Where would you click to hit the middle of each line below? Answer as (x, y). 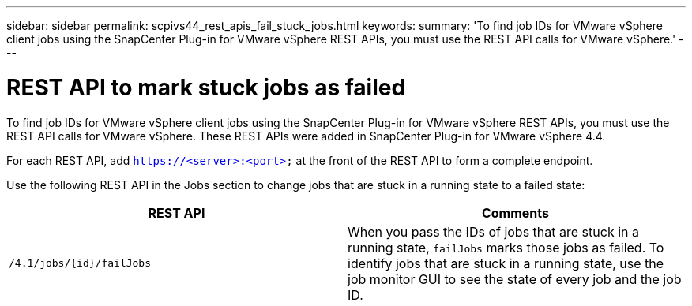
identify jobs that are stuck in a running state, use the (506, 263)
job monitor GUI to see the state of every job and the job (515, 279)
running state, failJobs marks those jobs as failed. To (506, 247)
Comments (515, 213)
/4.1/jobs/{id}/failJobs (80, 263)
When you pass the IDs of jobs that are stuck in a (493, 231)
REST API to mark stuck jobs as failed (206, 87)
